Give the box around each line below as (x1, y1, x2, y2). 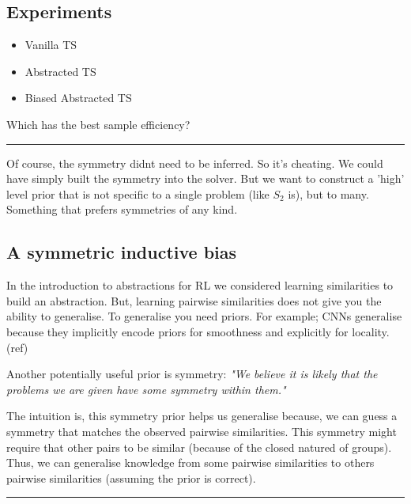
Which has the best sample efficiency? (6, 116, 190, 132)
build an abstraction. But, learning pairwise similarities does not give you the (6, 292, 382, 309)
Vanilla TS (25, 36, 77, 53)
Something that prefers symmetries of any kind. (6, 201, 238, 218)
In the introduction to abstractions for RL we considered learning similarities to (6, 277, 394, 294)
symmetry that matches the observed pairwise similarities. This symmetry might (6, 423, 397, 439)
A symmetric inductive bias (6, 240, 237, 264)
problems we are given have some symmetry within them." (6, 381, 286, 397)
